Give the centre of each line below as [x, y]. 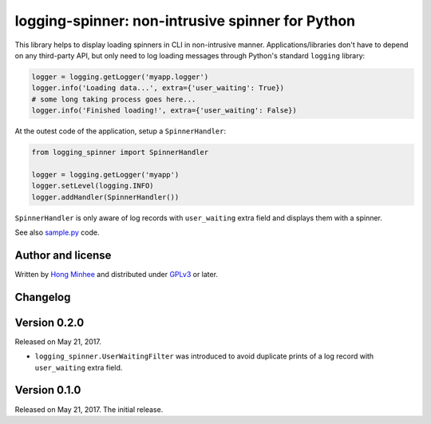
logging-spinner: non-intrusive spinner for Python [185, 21]
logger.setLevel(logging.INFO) [93, 186]
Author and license [63, 255]
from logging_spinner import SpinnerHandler [120, 153]
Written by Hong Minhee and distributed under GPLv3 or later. [117, 274]
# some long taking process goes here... [114, 99]
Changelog [43, 297]
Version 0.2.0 [49, 322]
